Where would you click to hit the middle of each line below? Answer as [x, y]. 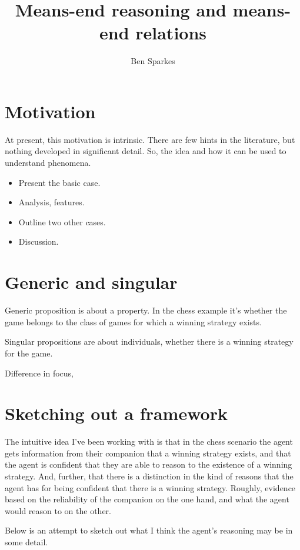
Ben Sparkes [153, 61]
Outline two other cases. [62, 221]
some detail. [26, 541]
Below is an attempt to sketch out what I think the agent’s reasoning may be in [149, 530]
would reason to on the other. [58, 510]
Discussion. [39, 241]
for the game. [29, 353]
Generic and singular [91, 282]
